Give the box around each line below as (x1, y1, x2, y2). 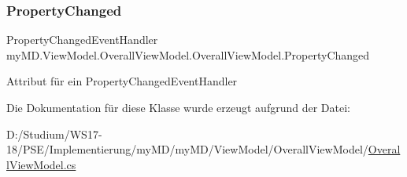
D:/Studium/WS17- (6, 125, 102, 142)
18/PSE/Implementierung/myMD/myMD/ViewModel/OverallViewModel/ (6, 141, 368, 157)
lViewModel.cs (6, 156, 76, 172)
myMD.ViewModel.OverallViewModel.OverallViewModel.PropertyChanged (6, 46, 370, 63)
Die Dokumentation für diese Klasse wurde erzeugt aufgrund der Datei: (6, 99, 350, 115)
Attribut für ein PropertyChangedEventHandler (6, 73, 238, 89)
